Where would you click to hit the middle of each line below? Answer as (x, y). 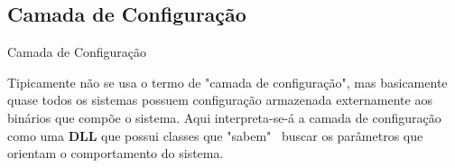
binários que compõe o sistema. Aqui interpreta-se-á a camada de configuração (224, 117)
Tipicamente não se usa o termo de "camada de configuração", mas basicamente (227, 82)
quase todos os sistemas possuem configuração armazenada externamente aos (220, 100)
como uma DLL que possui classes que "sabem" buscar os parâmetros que (215, 135)
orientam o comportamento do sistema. (116, 153)
